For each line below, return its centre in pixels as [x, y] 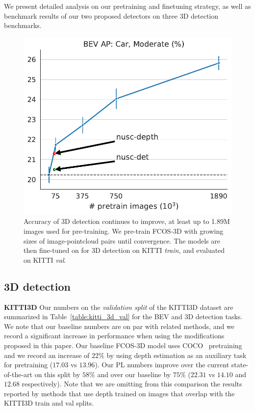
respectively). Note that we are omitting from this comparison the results [132, 384]
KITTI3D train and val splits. [49, 403]
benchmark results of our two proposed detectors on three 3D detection [111, 15]
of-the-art [18, 374]
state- [240, 365]
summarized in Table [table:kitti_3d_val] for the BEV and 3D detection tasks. [123, 316]
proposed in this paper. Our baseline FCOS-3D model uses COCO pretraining [123, 345]
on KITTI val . [45, 260]
